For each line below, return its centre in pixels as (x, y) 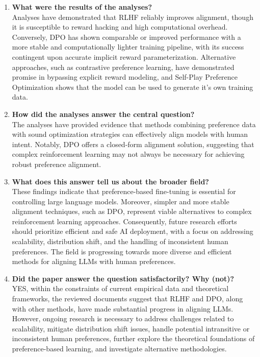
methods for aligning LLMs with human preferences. (94, 261)
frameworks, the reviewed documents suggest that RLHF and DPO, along (127, 299)
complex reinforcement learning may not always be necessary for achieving (128, 154)
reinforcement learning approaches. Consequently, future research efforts (124, 221)
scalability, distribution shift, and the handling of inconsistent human (120, 241)
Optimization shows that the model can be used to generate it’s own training (133, 87)
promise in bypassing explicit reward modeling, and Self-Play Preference (125, 77)
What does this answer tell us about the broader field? (110, 181)
